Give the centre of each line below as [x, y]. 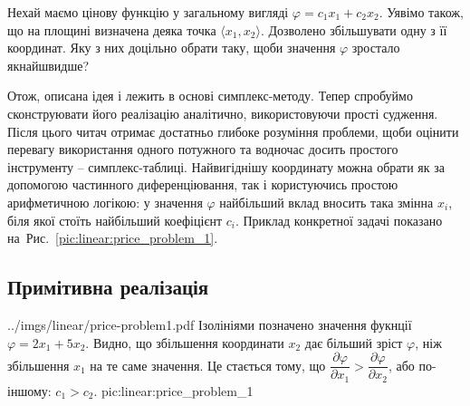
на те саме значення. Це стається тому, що [208, 365]
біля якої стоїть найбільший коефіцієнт [115, 220]
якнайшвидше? [48, 65]
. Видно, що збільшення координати [185, 342]
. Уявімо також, [421, 12]
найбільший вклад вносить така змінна [326, 202]
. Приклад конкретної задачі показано [339, 220]
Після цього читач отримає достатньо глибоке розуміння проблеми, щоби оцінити [233, 131]
